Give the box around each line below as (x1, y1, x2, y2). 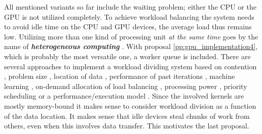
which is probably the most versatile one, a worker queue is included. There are (4, 51, 251, 61)
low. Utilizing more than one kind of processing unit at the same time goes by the (4, 31, 258, 41)
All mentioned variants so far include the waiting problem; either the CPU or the (4, 2, 256, 12)
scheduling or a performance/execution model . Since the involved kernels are (4, 91, 244, 101)
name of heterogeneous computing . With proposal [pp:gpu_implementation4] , (4, 41, 258, 52)
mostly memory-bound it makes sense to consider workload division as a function (4, 100, 256, 111)
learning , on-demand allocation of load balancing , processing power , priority (4, 80, 247, 91)
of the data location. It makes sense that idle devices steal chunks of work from (4, 110, 250, 121)
